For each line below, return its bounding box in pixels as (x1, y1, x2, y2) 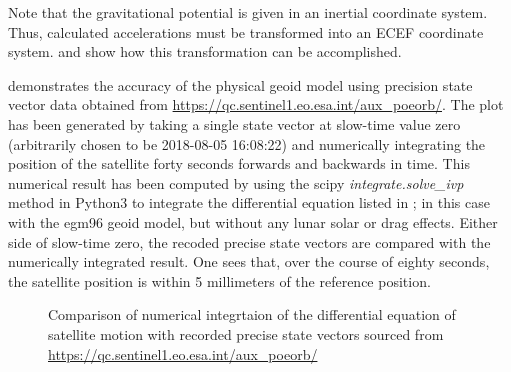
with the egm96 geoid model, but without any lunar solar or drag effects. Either (8, 211, 498, 232)
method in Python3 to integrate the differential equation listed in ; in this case (8, 192, 490, 213)
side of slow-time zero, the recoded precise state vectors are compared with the (8, 231, 491, 252)
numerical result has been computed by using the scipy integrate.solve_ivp (8, 172, 464, 193)
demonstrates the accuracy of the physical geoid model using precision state (8, 74, 473, 95)
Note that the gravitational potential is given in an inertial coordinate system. (8, 2, 488, 22)
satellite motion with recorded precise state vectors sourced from (48, 323, 444, 344)
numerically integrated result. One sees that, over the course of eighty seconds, (8, 251, 490, 272)
